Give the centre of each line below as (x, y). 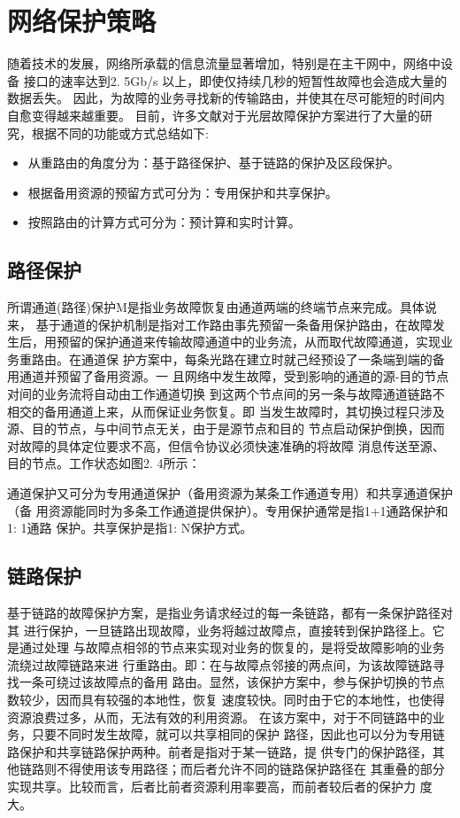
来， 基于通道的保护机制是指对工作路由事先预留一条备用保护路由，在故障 (220, 324)
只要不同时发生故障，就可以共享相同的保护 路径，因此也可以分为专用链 (238, 734)
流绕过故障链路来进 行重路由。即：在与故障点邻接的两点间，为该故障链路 (220, 664)
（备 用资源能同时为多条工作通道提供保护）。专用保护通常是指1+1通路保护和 (228, 510)
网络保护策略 (82, 21)
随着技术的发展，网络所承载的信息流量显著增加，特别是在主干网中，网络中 (224, 63)
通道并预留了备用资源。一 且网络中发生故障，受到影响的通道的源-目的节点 (234, 376)
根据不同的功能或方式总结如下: (120, 132)
